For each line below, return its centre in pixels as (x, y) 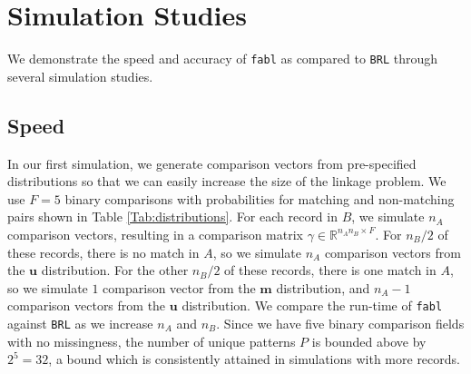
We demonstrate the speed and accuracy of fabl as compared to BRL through (222, 59)
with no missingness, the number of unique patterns (152, 341)
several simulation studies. (80, 76)
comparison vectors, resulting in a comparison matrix (156, 234)
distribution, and (323, 287)
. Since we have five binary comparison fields (340, 323)
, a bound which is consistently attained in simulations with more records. (254, 359)
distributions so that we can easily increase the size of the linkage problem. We (227, 181)
